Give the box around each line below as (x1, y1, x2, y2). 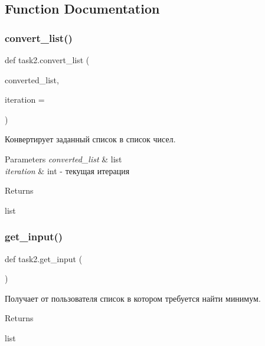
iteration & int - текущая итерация (5, 164, 130, 177)
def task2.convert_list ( (5, 54, 90, 66)
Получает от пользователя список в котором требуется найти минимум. (5, 292, 261, 304)
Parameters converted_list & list (5, 152, 122, 165)
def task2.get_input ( (5, 252, 83, 265)
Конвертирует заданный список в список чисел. (5, 133, 176, 145)
